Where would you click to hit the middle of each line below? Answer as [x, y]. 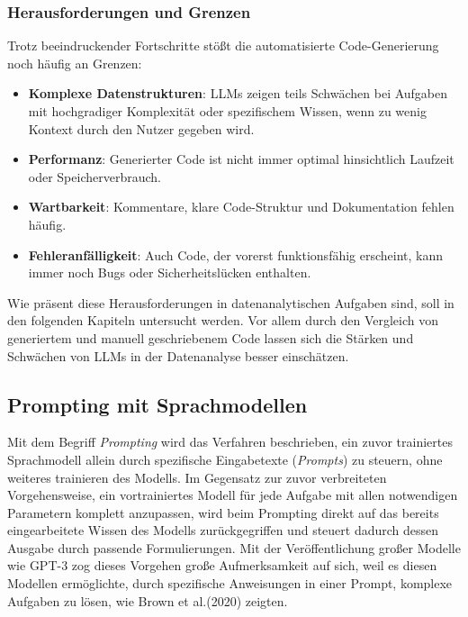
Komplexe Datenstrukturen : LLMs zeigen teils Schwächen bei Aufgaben [238, 93]
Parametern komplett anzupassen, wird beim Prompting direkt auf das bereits [223, 512]
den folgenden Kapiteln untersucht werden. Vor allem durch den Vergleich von [223, 320]
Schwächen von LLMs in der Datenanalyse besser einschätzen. [178, 355]
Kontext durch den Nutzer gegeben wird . [141, 128]
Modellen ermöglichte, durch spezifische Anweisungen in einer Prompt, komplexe [230, 583]
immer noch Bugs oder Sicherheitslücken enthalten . [170, 272]
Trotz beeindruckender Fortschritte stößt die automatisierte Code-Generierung [223, 45]
